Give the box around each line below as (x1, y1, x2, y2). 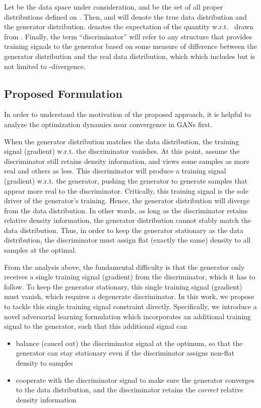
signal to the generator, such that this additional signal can (4, 321, 187, 331)
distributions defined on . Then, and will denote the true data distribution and (4, 11, 247, 22)
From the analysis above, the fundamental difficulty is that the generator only (4, 261, 245, 272)
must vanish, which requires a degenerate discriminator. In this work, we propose (4, 291, 254, 302)
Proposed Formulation (4, 85, 122, 101)
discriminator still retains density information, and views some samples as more (4, 155, 249, 166)
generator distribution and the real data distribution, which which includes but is (4, 50, 255, 61)
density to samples (16, 358, 73, 368)
